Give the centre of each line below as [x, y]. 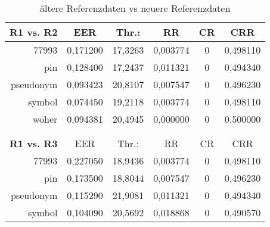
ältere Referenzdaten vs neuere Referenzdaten [135, 8]
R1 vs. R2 [34, 32]
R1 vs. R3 [34, 143]
